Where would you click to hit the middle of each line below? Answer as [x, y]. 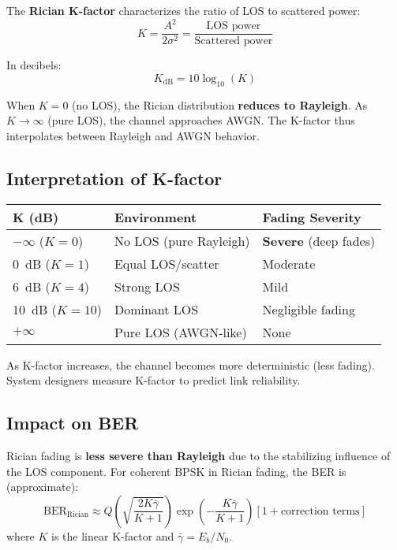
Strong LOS [147, 286]
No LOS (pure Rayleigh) [182, 240]
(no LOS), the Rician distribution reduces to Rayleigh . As [220, 104]
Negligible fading [309, 309]
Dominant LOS [156, 309]
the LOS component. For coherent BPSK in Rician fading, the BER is [176, 471]
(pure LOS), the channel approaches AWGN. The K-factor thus [201, 120]
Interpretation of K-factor [114, 178]
